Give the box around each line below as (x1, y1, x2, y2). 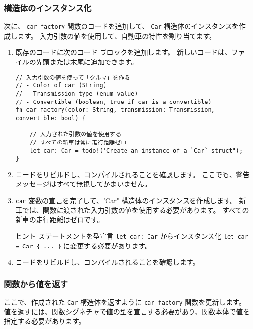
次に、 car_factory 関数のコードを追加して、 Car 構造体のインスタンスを (4, 21, 239, 31)
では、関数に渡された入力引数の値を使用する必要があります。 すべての (22, 205, 249, 215)
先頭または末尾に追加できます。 (36, 57, 138, 67)
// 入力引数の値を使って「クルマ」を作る (15, 74, 130, 81)
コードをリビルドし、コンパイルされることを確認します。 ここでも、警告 (15, 169, 250, 179)
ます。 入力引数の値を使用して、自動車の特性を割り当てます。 (17, 30, 216, 41)
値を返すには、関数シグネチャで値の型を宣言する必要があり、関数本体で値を (4, 306, 250, 316)
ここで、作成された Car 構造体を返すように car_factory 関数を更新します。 (4, 297, 246, 307)
